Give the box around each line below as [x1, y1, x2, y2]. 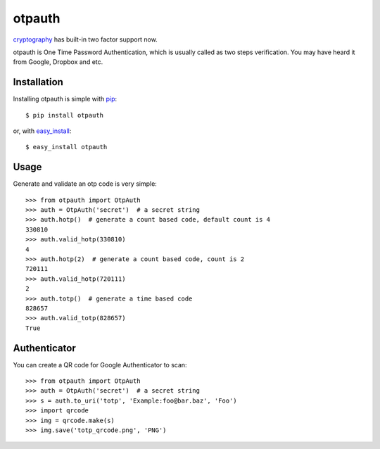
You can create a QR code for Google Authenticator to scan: [13, 360, 187, 369]
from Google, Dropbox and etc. [13, 58, 103, 66]
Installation [13, 76, 63, 88]
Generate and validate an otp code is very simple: [13, 179, 158, 188]
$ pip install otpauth [25, 111, 104, 119]
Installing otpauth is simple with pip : [13, 95, 118, 103]
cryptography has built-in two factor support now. [13, 35, 158, 44]
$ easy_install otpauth [25, 143, 108, 151]
